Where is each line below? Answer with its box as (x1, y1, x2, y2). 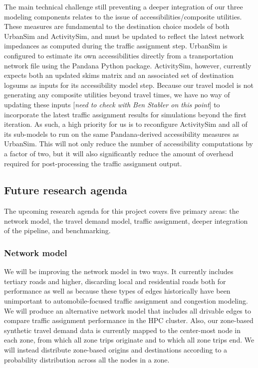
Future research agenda (4, 182, 127, 198)
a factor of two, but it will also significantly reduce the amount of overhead (4, 148, 234, 158)
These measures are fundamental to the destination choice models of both (4, 21, 230, 31)
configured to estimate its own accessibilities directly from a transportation (4, 50, 234, 60)
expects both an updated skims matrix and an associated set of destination (4, 70, 234, 80)
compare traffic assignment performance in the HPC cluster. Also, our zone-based (4, 315, 254, 326)
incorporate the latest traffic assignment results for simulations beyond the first (4, 109, 247, 119)
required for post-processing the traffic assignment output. (4, 158, 182, 168)
